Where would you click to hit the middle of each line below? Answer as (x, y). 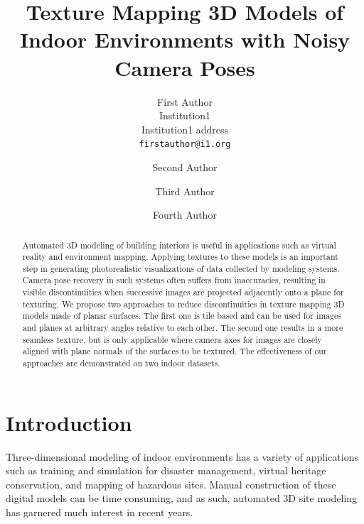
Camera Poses (185, 67)
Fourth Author (185, 215)
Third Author (185, 191)
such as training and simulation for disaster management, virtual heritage (166, 470)
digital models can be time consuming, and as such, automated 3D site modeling (182, 498)
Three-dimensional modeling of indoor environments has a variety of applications (182, 456)
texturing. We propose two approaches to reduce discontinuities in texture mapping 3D (183, 304)
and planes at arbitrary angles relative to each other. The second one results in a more (183, 328)
